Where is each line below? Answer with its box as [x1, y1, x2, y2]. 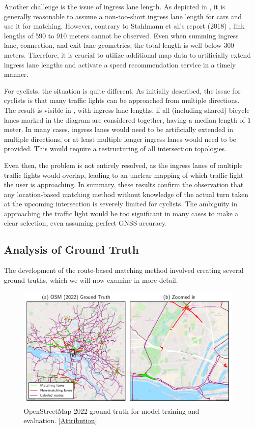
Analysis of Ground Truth [4, 242, 139, 257]
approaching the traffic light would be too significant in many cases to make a [4, 208, 239, 218]
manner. [4, 69, 28, 79]
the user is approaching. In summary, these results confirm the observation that [4, 179, 244, 190]
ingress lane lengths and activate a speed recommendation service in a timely [4, 59, 236, 69]
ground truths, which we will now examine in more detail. [4, 274, 178, 285]
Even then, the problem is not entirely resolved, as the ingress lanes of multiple [4, 160, 243, 170]
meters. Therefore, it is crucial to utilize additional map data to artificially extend [4, 49, 251, 60]
